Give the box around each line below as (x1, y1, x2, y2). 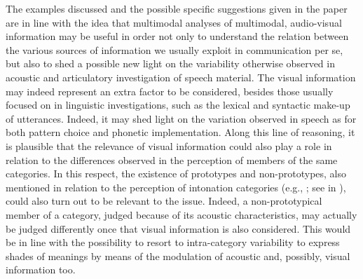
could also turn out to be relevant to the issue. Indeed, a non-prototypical (6, 193, 322, 208)
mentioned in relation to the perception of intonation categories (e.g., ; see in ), (6, 179, 346, 194)
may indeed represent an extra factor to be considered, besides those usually (6, 83, 334, 98)
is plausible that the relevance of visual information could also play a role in (6, 138, 332, 153)
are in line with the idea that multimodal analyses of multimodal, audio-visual (6, 15, 342, 29)
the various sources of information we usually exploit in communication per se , (6, 42, 343, 57)
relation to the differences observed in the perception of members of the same (6, 152, 338, 167)
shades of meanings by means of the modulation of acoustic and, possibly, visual (6, 248, 350, 263)
